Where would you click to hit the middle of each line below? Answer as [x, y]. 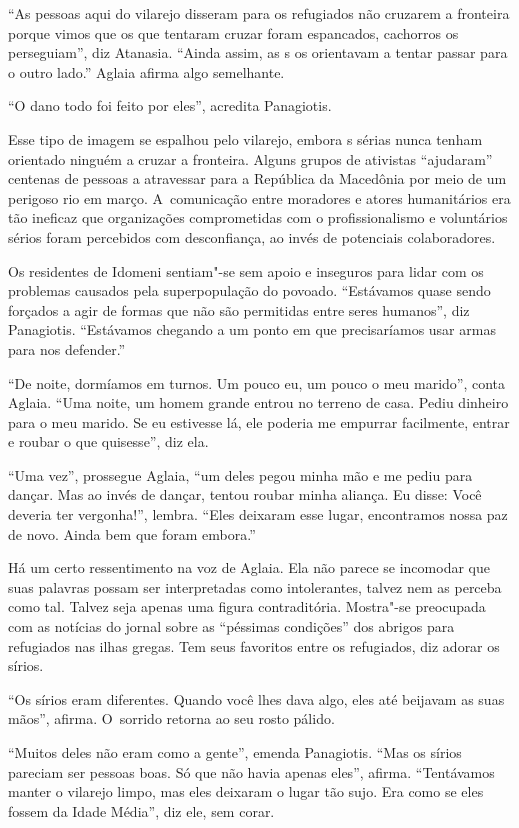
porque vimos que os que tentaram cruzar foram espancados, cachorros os [233, 32]
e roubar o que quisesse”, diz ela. [108, 441]
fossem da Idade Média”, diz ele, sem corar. [141, 810]
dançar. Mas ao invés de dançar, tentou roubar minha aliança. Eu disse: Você [245, 494]
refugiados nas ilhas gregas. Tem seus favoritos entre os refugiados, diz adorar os [254, 645]
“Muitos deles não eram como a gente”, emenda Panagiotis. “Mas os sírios [235, 752]
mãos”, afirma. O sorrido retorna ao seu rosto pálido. [171, 718]
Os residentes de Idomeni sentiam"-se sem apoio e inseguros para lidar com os [246, 270]
